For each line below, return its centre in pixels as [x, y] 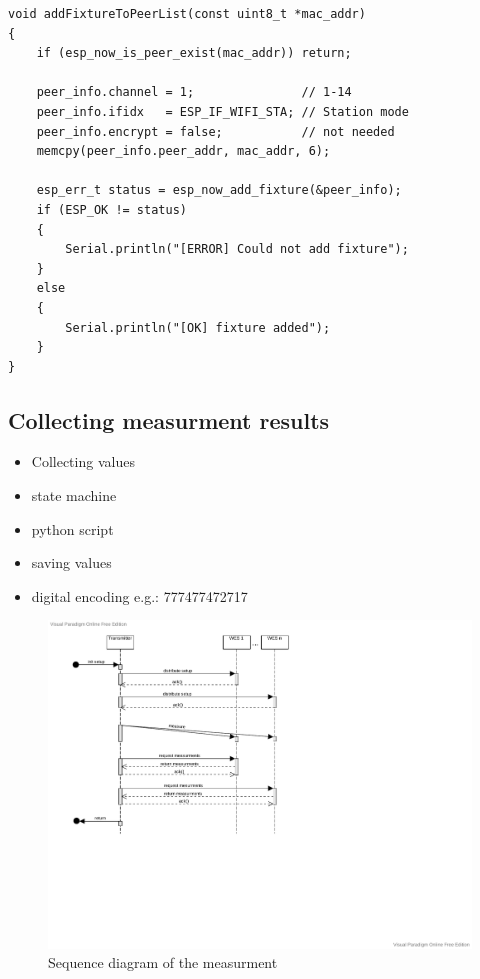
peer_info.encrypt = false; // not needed [215, 131]
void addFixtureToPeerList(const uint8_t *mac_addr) [187, 14]
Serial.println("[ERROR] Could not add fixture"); [237, 249]
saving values [71, 562]
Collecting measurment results [169, 419]
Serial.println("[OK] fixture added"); [198, 327]
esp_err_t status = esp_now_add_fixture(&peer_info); [219, 190]
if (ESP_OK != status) [111, 209]
